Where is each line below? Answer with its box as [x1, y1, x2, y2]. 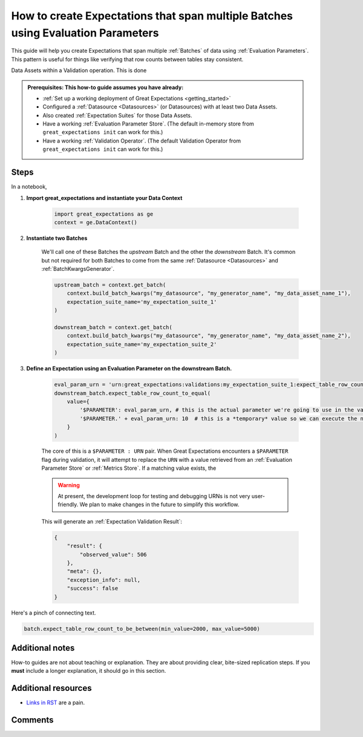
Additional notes [11, 642, 75, 653]
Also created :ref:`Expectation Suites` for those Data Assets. [42, 112, 193, 119]
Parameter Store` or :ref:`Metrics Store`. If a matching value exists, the [41, 464, 217, 472]
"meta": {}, [67, 568, 103, 575]
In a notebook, [11, 183, 48, 190]
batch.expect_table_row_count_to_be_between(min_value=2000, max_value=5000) [24, 625, 260, 632]
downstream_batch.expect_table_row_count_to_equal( [54, 390, 211, 396]
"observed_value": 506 [79, 551, 148, 558]
